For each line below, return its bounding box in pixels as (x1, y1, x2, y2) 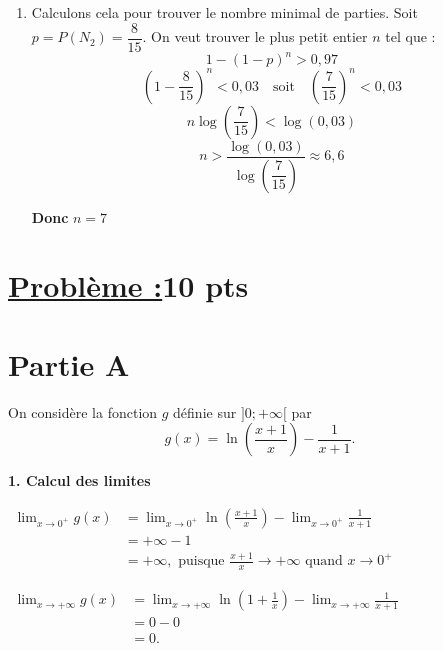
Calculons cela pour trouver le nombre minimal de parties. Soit (31, 2, 418, 22)
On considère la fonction (8, 401, 158, 422)
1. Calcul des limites (8, 470, 151, 491)
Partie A (8, 343, 130, 384)
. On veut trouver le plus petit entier (142, 26, 368, 47)
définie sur (173, 401, 237, 422)
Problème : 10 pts (8, 265, 249, 306)
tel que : (385, 26, 436, 47)
